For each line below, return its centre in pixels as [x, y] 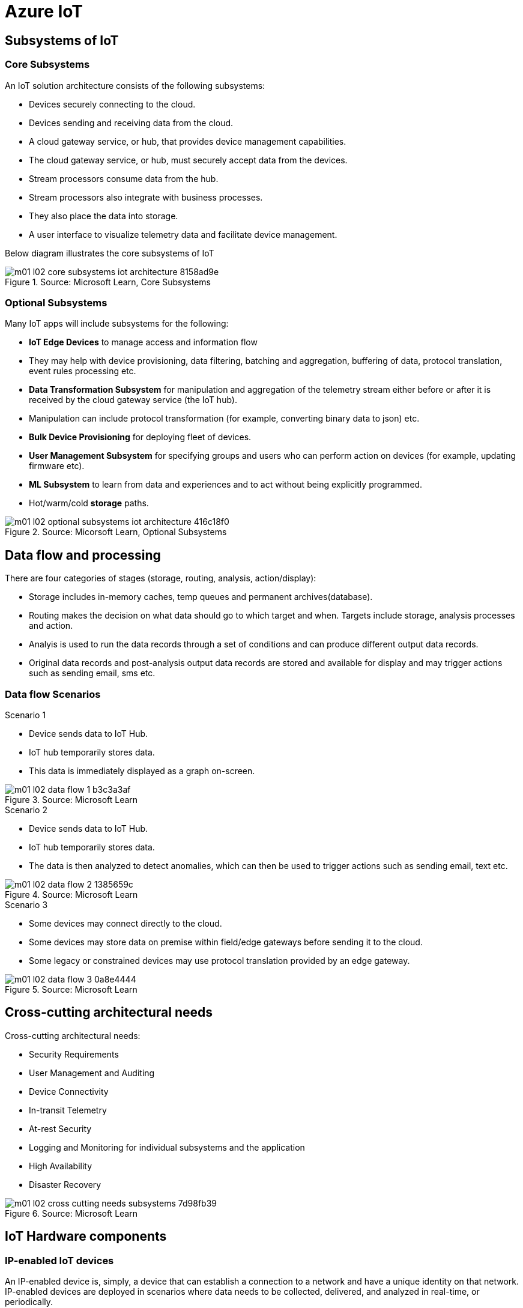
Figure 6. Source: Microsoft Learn [71, 1213]
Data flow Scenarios [53, 694]
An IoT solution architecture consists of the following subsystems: [135, 85]
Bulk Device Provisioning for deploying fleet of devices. [140, 437]
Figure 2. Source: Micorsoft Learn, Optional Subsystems [116, 532]
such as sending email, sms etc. [92, 673]
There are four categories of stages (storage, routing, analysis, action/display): [161, 578]
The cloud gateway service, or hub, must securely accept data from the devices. [188, 160]
